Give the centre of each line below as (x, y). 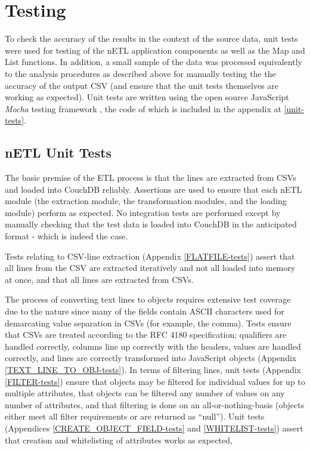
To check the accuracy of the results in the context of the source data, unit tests (151, 38)
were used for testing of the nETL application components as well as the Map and (155, 50)
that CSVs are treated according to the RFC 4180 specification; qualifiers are (146, 335)
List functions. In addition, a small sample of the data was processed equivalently (154, 62)
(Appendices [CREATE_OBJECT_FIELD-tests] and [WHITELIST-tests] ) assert (154, 428)
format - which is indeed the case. (66, 236)
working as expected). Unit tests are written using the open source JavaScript (147, 97)
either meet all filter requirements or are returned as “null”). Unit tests (135, 416)
